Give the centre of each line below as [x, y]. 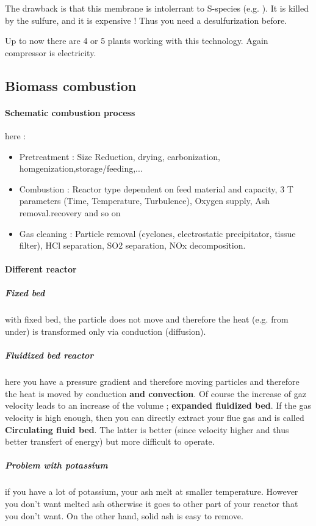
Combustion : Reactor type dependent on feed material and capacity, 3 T [156, 188]
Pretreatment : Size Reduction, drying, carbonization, [120, 156]
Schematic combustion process [70, 112]
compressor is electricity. [51, 52]
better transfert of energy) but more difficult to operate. [110, 441]
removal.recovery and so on [70, 212]
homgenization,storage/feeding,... [81, 168]
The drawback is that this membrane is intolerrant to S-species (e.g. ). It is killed [157, 8]
